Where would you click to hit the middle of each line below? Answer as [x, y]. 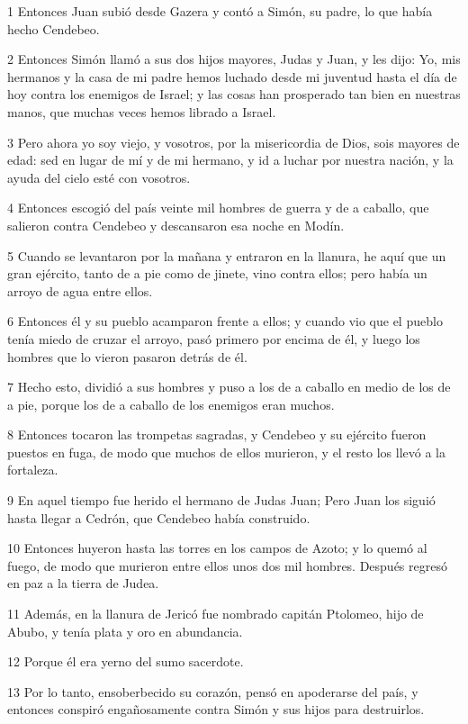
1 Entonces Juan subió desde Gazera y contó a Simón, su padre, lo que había [220, 11]
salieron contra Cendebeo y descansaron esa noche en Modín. [176, 225]
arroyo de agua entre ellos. [80, 290]
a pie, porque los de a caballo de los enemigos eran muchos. [171, 404]
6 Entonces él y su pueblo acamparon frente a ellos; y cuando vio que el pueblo [225, 321]
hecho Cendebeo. [54, 28]
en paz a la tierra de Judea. [83, 583]
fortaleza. [33, 470]
